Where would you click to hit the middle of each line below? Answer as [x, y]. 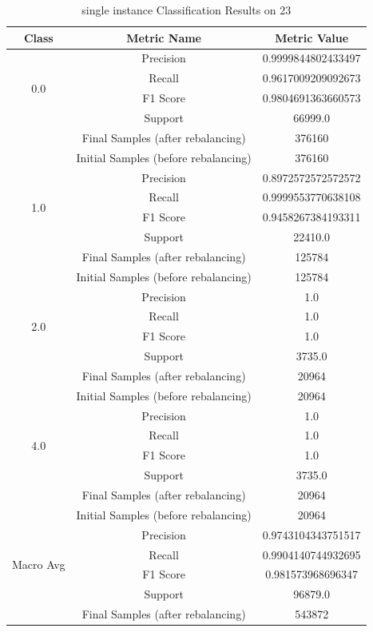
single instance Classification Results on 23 [186, 10]
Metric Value [312, 37]
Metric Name [164, 37]
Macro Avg [39, 564]
